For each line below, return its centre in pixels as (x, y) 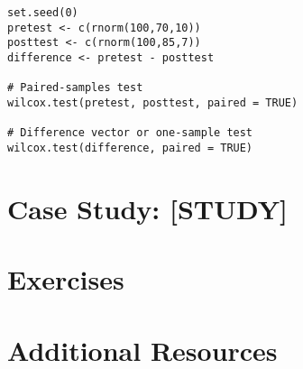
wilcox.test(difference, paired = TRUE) (130, 148)
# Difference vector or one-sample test (130, 133)
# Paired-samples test (75, 88)
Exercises (66, 279)
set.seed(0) (43, 13)
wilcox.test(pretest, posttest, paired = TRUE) (153, 102)
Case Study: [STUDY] (148, 208)
